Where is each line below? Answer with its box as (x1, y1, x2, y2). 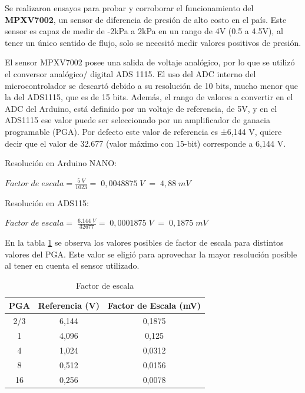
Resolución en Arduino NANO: (5, 157, 117, 169)
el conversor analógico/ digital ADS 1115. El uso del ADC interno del (5, 67, 256, 80)
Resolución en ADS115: (5, 196, 89, 209)
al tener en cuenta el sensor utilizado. (5, 259, 140, 272)
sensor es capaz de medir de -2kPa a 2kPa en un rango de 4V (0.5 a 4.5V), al (5, 25, 283, 37)
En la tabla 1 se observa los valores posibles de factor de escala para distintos (5, 236, 284, 248)
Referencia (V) (38, 299, 100, 312)
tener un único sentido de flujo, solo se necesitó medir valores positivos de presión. (5, 36, 301, 48)
